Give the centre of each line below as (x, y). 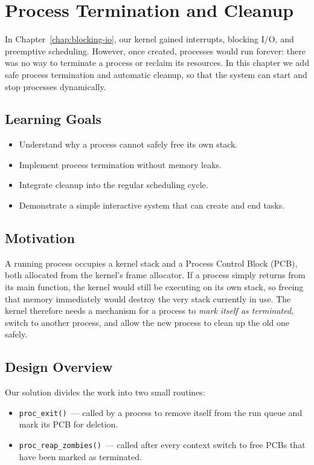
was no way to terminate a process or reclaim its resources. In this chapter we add (157, 63)
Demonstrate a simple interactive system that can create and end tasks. (152, 205)
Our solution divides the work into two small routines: (105, 392)
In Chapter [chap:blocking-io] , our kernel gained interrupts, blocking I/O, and (149, 39)
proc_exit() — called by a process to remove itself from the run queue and (161, 412)
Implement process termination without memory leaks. (120, 164)
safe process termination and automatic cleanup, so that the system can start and (156, 74)
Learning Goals (53, 119)
